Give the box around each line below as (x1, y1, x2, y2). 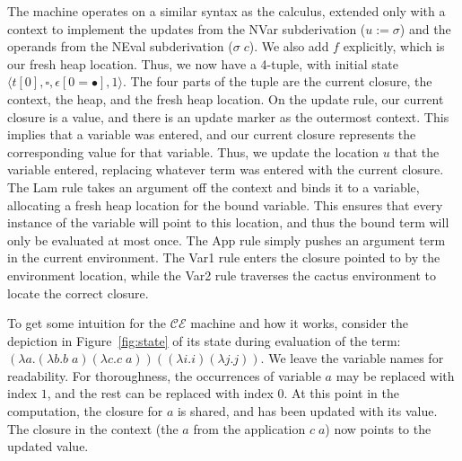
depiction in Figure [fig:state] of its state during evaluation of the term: (7, 331, 401, 350)
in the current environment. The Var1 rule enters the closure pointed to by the (7, 248, 440, 267)
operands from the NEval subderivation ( (7, 37, 233, 56)
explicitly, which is (343, 37, 445, 56)
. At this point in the (283, 384, 399, 403)
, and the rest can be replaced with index (47, 384, 274, 403)
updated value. (7, 437, 89, 456)
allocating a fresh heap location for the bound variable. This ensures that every (7, 195, 443, 214)
